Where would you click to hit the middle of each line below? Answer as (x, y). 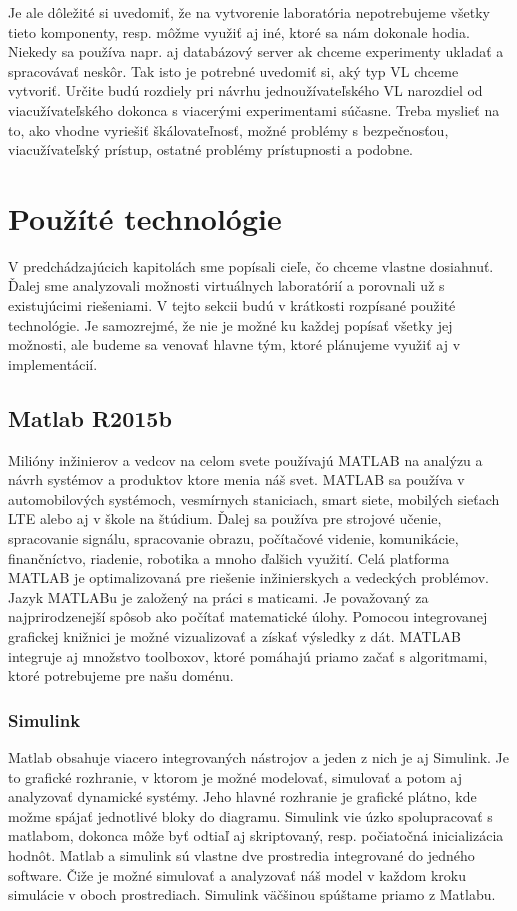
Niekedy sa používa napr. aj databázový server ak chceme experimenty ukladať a (256, 51)
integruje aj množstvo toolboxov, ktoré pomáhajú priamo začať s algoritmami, (248, 655)
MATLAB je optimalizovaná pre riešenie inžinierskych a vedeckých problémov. (248, 577)
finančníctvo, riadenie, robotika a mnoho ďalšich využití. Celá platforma (229, 557)
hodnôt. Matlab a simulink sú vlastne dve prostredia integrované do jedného (241, 854)
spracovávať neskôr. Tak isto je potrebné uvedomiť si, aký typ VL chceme (233, 70)
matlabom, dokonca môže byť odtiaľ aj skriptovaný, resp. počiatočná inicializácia (256, 835)
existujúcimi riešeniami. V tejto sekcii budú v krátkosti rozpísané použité (232, 305)
